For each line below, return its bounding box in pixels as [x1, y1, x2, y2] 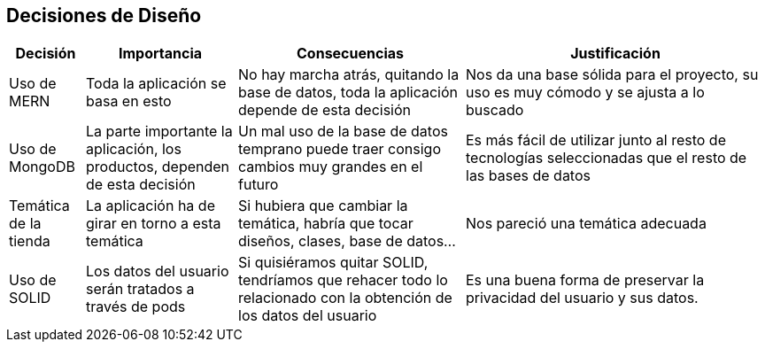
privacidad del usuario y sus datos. [466, 289, 699, 307]
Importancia [118, 44, 203, 63]
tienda [9, 232, 50, 251]
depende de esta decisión [238, 101, 412, 120]
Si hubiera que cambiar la [238, 197, 408, 215]
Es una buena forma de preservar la [466, 271, 705, 290]
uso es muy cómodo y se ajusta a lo [466, 83, 705, 102]
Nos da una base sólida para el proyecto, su [466, 66, 759, 84]
